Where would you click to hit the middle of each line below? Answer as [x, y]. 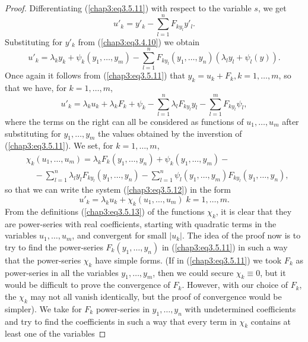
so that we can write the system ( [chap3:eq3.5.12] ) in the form [118, 189]
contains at [271, 321]
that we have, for [36, 88]
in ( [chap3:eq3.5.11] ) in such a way [225, 247]
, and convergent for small [119, 235]
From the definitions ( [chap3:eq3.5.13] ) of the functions [105, 211]
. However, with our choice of [235, 285]
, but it [273, 272]
